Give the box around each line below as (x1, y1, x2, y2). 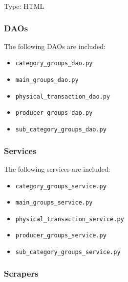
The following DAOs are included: (4, 41, 106, 51)
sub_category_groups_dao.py (15, 126, 107, 133)
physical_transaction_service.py (15, 215, 124, 223)
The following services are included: (4, 163, 110, 174)
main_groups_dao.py (15, 77, 79, 84)
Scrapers (4, 267, 39, 279)
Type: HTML (4, 1, 44, 11)
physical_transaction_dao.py (15, 93, 110, 100)
